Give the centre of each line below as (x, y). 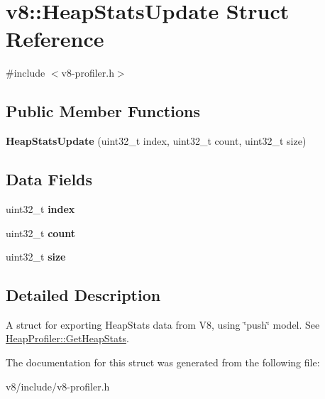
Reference (55, 39)
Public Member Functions (103, 111)
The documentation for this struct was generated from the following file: (163, 362)
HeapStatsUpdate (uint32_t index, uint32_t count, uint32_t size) (156, 141)
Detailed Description (83, 295)
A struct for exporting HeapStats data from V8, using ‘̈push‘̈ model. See (163, 324)
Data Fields (49, 179)
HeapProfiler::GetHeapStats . (67, 338)
